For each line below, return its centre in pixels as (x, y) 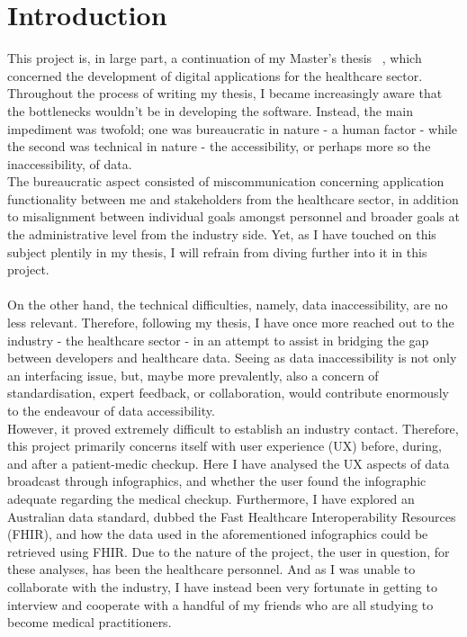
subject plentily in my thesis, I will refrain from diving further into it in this (217, 251)
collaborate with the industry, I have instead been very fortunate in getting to (222, 586)
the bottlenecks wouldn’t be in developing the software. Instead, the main (210, 110)
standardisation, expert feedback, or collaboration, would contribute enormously (228, 393)
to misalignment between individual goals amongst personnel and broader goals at (233, 216)
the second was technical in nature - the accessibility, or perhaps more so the (219, 146)
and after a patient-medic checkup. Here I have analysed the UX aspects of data (229, 463)
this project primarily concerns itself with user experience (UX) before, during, (225, 446)
